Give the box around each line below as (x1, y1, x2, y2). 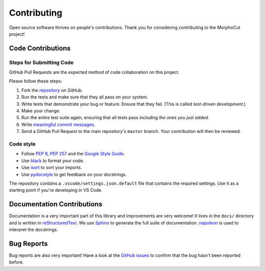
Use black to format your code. (21, 157, 84, 164)
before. (9, 259, 24, 265)
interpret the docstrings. (9, 227, 58, 232)
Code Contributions (9, 44, 71, 52)
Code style (9, 140, 36, 147)
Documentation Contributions (9, 200, 103, 208)
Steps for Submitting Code (9, 59, 74, 66)
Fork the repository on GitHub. (21, 87, 83, 93)
